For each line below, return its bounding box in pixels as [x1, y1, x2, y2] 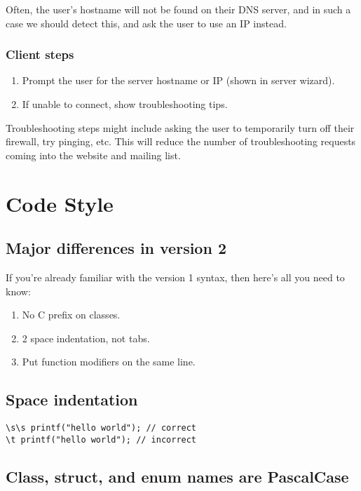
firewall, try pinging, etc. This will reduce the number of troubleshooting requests [6, 134, 356, 149]
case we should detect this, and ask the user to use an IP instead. [6, 15, 287, 30]
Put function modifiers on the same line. [22, 354, 196, 369]
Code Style [6, 189, 114, 217]
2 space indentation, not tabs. [22, 330, 150, 345]
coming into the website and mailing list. [6, 147, 181, 162]
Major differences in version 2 [6, 237, 226, 259]
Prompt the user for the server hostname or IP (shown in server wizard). [22, 73, 335, 88]
